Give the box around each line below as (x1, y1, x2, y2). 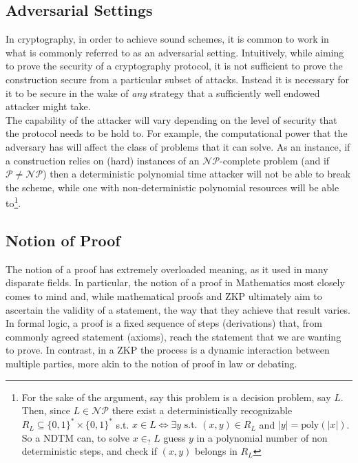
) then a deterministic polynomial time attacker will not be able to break (43, 166, 351, 181)
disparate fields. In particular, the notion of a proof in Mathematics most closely (6, 275, 345, 290)
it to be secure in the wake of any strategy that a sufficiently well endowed (6, 85, 320, 100)
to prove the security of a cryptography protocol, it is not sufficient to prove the (6, 58, 343, 73)
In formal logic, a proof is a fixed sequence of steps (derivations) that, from (6, 316, 322, 330)
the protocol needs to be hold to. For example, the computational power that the (6, 126, 348, 140)
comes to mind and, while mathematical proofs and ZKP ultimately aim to (6, 288, 322, 303)
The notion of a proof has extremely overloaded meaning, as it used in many (6, 261, 328, 276)
